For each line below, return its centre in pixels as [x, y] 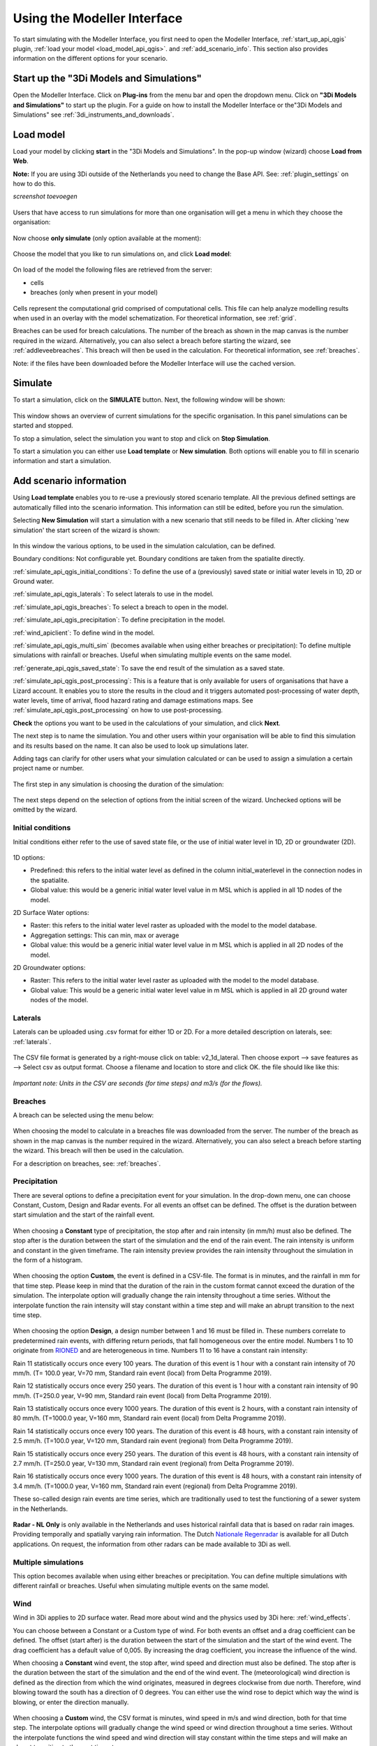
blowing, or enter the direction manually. [71, 1702]
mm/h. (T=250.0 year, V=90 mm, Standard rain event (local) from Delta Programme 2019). [142, 1395]
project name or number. [49, 768]
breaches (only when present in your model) [94, 293]
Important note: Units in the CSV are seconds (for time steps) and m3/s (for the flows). [138, 1083]
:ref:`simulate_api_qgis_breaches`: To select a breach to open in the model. [120, 607]
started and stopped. [43, 425]
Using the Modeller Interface [98, 18]
